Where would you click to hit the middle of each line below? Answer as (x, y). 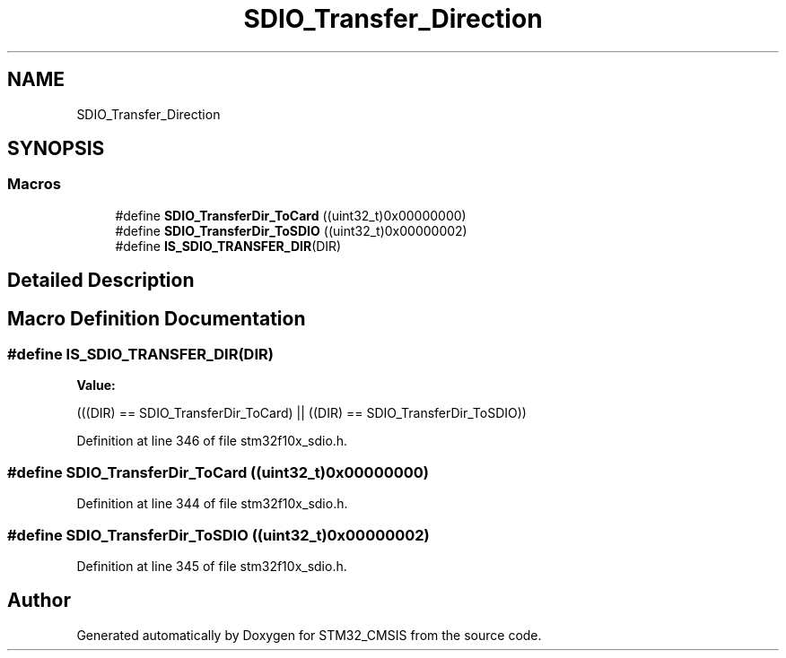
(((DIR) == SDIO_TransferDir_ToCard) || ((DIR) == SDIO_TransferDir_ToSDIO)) (301, 413)
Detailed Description (101, 281)
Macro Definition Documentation (157, 318)
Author (39, 601)
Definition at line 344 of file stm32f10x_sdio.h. (212, 504)
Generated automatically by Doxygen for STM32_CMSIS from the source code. (309, 635)
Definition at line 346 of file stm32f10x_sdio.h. (212, 441)
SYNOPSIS (56, 149)
